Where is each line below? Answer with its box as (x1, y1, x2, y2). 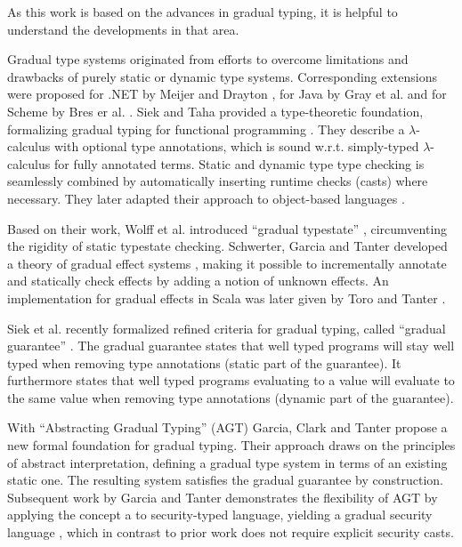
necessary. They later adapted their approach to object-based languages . (7, 189, 405, 207)
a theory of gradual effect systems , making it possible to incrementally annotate (7, 253, 447, 272)
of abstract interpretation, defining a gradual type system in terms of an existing (7, 453, 448, 471)
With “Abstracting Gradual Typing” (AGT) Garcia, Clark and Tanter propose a (7, 418, 448, 437)
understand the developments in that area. (7, 20, 239, 38)
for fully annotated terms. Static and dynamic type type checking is (53, 154, 425, 173)
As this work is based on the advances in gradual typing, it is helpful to (7, 3, 398, 20)
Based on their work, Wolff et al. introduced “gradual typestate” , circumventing (7, 219, 448, 237)
